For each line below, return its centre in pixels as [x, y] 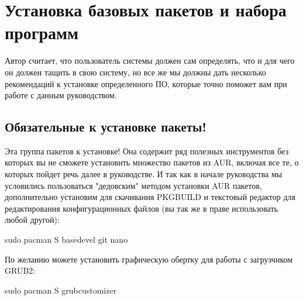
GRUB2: [20, 270]
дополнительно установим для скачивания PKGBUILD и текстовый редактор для [150, 197]
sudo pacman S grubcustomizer [61, 290]
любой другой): [32, 220]
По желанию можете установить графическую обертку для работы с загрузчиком [149, 259]
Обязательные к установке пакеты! [106, 127]
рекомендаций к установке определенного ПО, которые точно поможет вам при [146, 83]
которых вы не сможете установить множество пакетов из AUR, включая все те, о [152, 162]
